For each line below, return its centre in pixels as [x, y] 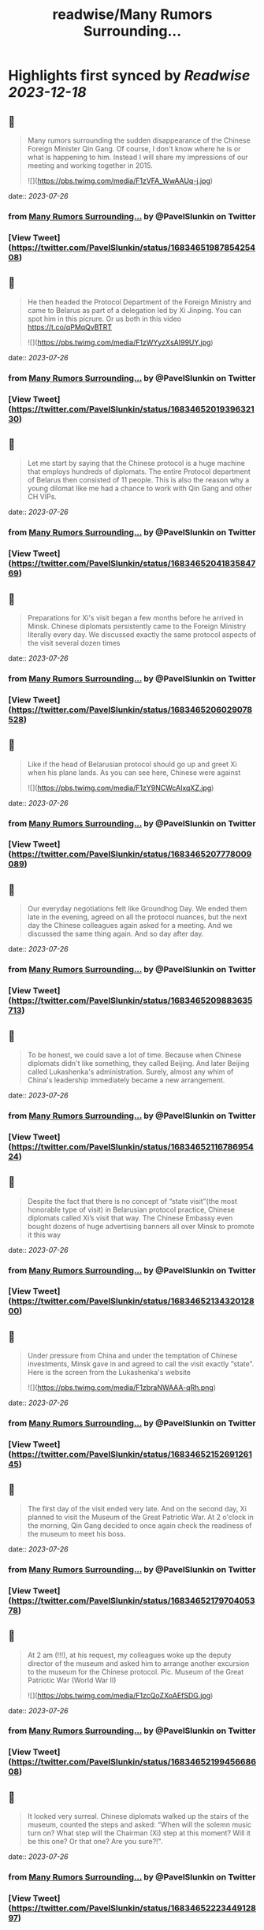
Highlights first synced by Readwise [129, 76]
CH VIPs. [42, 497]
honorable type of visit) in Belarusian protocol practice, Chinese [131, 1209]
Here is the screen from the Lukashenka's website [109, 1373]
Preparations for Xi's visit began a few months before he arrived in [135, 617]
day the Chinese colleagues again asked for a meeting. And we [130, 926]
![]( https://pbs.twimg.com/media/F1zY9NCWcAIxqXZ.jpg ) [121, 788]
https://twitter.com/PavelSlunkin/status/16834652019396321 [133, 409]
